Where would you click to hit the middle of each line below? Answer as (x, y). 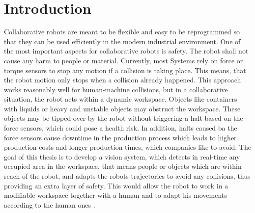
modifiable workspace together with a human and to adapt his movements (115, 195)
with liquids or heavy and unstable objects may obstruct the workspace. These (122, 108)
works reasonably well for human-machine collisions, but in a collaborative (116, 89)
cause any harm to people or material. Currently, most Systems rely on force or (124, 60)
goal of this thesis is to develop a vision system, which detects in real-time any (122, 156)
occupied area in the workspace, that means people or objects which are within (123, 166)
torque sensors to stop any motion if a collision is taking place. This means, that (125, 70)
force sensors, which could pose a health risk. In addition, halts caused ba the (121, 128)
